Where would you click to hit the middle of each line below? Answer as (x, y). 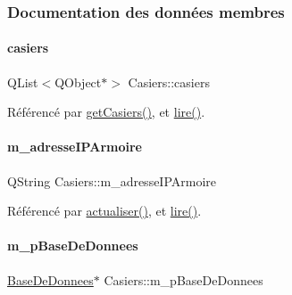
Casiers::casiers (169, 82)
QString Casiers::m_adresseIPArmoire (112, 180)
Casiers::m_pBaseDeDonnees (184, 279)
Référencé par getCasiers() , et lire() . (106, 112)
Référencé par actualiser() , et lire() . (104, 211)
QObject (78, 82)
